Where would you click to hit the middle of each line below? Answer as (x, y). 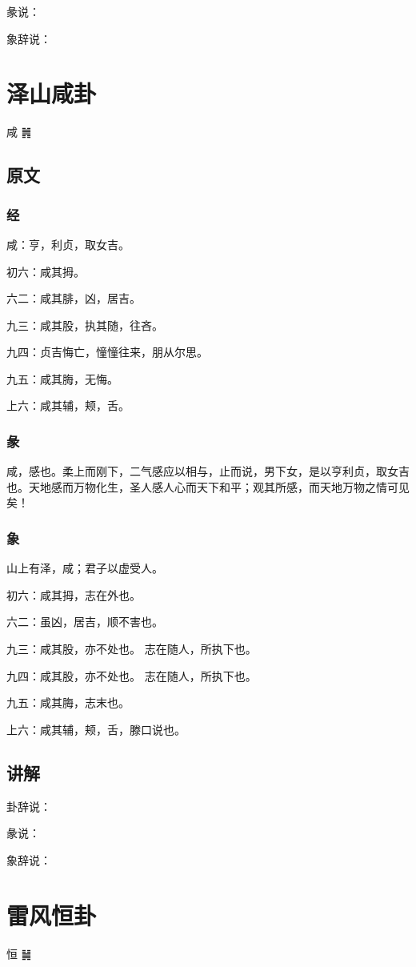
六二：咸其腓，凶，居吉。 (74, 298)
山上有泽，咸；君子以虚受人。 (85, 568)
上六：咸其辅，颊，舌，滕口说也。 (96, 729)
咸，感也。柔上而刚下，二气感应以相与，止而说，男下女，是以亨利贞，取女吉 (208, 471)
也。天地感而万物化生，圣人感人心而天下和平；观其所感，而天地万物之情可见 (208, 486)
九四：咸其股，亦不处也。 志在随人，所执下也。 (132, 675)
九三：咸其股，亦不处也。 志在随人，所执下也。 (132, 649)
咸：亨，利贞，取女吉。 (68, 244)
